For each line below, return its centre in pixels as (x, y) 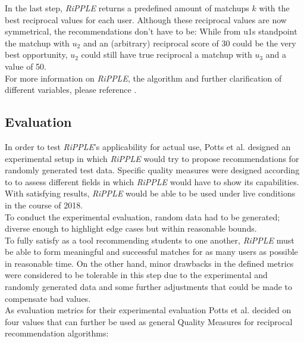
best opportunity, (36, 54)
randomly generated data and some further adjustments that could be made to (149, 287)
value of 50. (26, 66)
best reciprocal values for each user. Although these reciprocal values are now (146, 19)
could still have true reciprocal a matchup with (167, 54)
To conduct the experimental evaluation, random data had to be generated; (142, 216)
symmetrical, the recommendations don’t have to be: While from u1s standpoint (151, 31)
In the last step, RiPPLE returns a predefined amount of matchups (127, 8)
